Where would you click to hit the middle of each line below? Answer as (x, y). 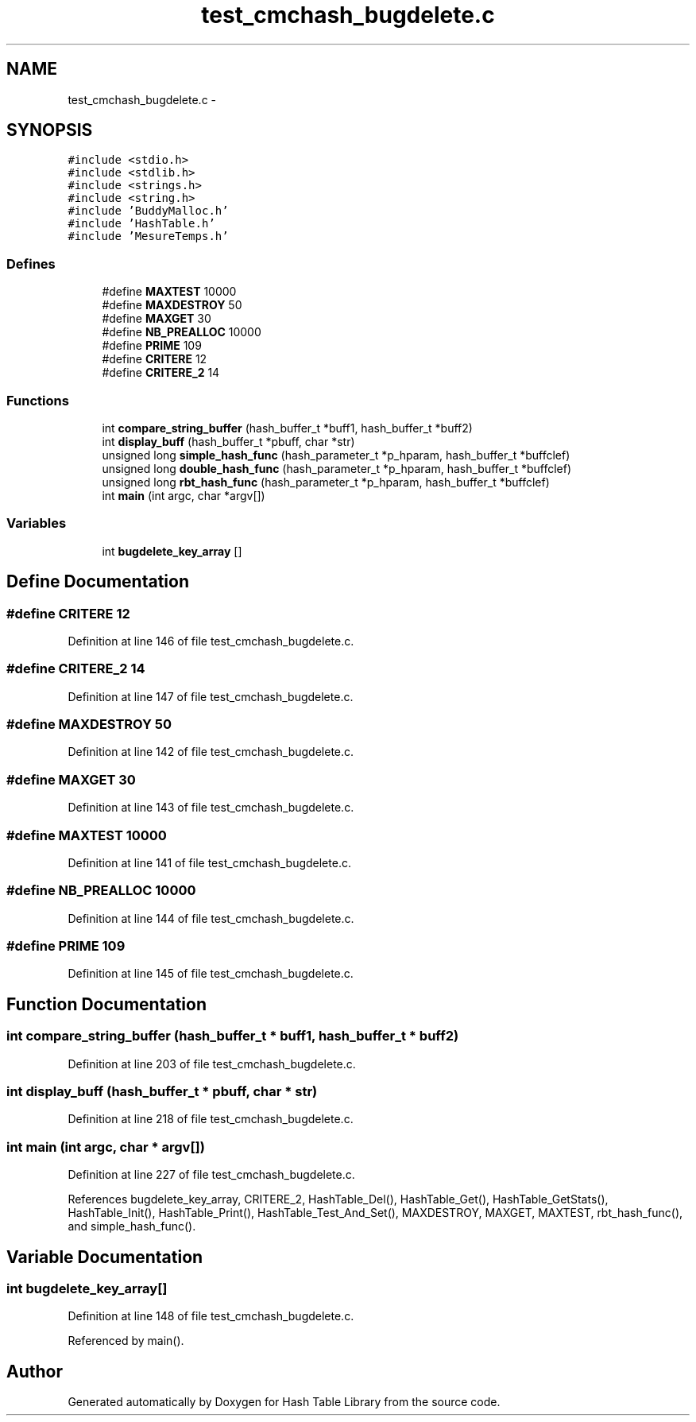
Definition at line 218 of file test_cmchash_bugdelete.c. (211, 1119)
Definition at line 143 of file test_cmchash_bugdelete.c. (211, 808)
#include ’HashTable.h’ (141, 224)
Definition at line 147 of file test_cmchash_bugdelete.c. (211, 696)
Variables (37, 523)
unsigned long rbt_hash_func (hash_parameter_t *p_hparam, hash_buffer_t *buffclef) (326, 482)
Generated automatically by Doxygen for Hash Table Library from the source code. (284, 1402)
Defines (31, 263)
